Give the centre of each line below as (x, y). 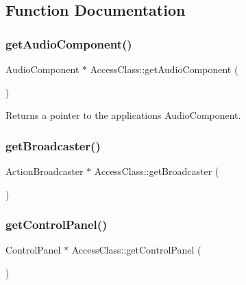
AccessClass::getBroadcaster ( (157, 171)
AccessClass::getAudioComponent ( (164, 69)
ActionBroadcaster (45, 171)
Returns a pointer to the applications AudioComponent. (123, 115)
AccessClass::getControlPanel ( (136, 250)
